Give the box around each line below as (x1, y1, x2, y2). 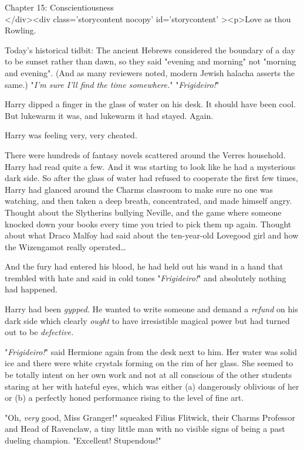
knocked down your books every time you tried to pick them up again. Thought (5, 217, 292, 230)
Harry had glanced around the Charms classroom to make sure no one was (5, 183, 273, 195)
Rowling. (5, 24, 36, 36)
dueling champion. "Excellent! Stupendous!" (5, 434, 161, 446)
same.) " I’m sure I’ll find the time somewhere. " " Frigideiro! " (5, 78, 219, 90)
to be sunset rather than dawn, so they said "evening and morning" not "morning (5, 55, 296, 67)
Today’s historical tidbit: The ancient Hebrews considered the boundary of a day (5, 43, 295, 56)
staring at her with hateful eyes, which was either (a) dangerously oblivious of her (5, 380, 299, 392)
